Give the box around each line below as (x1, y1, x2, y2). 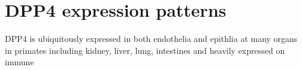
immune (5, 56, 34, 68)
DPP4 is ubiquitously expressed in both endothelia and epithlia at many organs (5, 32, 298, 45)
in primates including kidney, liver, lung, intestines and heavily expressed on (5, 44, 285, 56)
